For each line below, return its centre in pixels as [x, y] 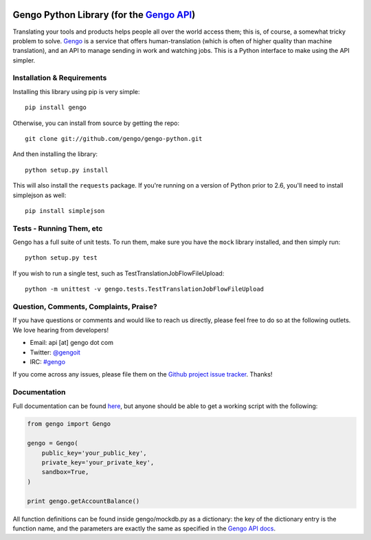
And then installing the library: [55, 154]
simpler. [24, 60]
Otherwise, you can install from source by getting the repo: [96, 123]
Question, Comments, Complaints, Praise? [85, 307]
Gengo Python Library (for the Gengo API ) [104, 15]
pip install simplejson [65, 211]
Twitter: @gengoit [55, 352]
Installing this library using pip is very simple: [76, 91]
